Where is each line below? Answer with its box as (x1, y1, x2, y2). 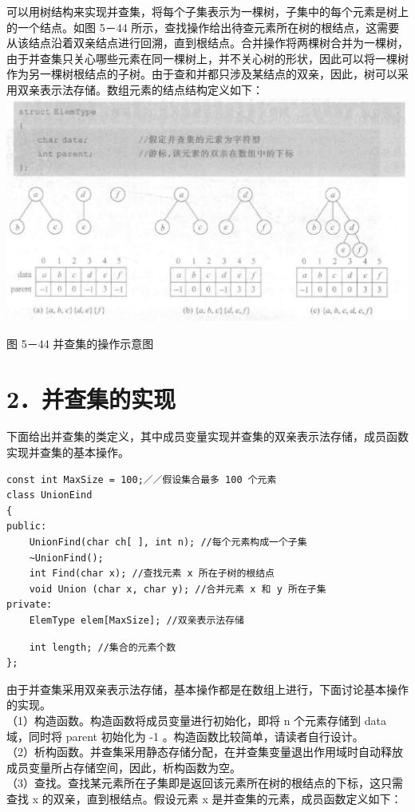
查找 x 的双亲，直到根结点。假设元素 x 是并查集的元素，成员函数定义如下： (6, 790, 402, 806)
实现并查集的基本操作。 (6, 444, 129, 461)
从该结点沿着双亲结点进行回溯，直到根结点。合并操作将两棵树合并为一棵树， (6, 34, 409, 51)
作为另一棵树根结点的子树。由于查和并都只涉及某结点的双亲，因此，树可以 (6, 65, 397, 82)
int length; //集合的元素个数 (29, 641, 176, 653)
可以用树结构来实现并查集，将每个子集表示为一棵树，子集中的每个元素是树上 (6, 3, 409, 19)
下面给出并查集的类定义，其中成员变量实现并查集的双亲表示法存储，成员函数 (6, 428, 409, 445)
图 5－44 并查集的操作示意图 (6, 335, 154, 351)
